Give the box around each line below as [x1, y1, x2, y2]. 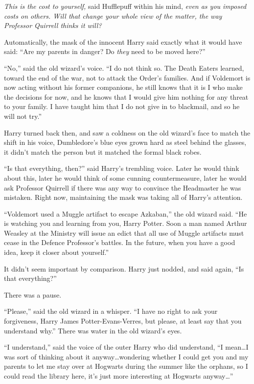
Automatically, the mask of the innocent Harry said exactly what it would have [4, 36, 242, 47]
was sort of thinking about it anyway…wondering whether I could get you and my [4, 351, 249, 361]
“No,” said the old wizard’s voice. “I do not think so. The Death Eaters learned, [4, 62, 244, 73]
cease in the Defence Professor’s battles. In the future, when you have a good [4, 237, 235, 247]
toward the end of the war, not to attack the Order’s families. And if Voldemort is [4, 72, 251, 82]
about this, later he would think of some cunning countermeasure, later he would [4, 172, 247, 183]
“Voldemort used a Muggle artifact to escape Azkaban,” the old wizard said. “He [4, 208, 247, 219]
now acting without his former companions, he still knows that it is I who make [4, 82, 243, 92]
